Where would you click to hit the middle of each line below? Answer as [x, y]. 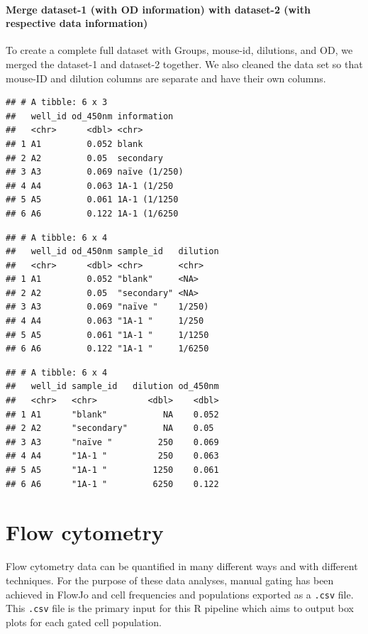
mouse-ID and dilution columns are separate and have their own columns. [166, 78]
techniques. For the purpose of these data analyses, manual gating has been [170, 580]
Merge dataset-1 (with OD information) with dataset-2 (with [158, 9]
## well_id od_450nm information [90, 116]
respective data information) [77, 23]
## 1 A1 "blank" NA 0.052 [112, 414]
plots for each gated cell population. [84, 622]
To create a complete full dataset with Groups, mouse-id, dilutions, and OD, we [179, 50]
